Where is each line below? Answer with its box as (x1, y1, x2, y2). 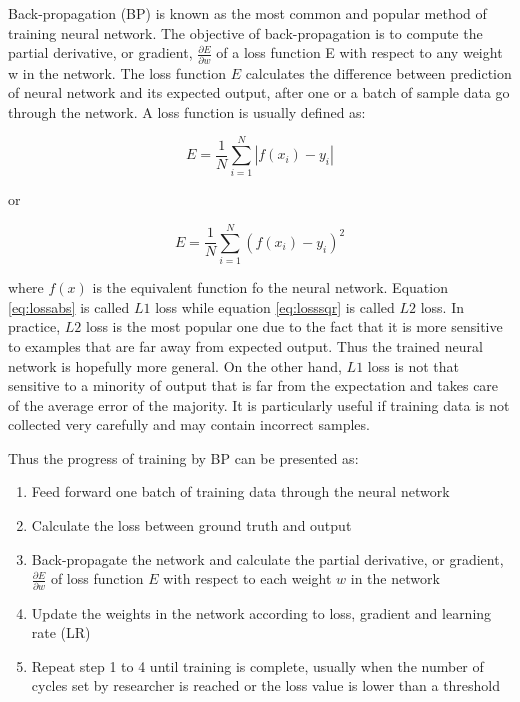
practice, (8, 316, 61, 337)
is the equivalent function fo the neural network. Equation (92, 277, 448, 298)
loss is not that (367, 355, 460, 376)
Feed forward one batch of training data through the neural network (31, 481, 450, 502)
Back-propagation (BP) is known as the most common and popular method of (8, 3, 487, 23)
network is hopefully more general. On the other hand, (8, 355, 342, 376)
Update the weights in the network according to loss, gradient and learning (31, 602, 492, 623)
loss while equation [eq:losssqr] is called (155, 296, 395, 317)
